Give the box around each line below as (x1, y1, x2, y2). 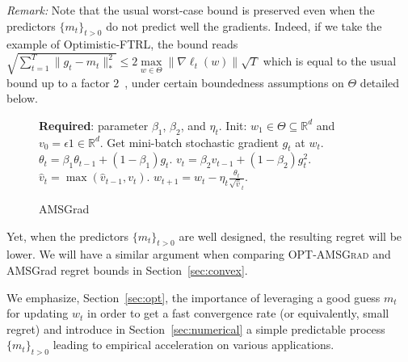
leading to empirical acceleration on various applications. (53, 336, 334, 353)
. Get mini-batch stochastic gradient (99, 133, 279, 150)
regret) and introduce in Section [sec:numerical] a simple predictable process (6, 320, 385, 337)
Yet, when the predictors (6, 227, 129, 244)
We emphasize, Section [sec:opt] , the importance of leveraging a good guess (6, 288, 381, 305)
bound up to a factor (6, 74, 110, 90)
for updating (6, 305, 69, 322)
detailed (360, 74, 400, 90)
